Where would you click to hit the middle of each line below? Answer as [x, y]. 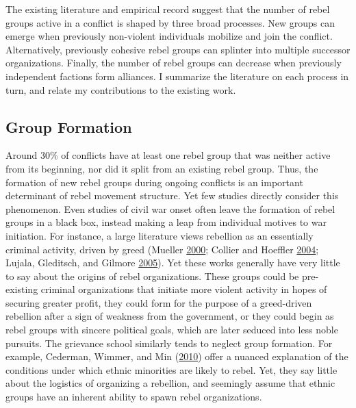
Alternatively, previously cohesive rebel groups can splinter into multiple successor [178, 49]
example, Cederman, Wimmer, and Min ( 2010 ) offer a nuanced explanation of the [177, 356]
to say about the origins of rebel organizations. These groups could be [152, 276]
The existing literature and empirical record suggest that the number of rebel [168, 9]
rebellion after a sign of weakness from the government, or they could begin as [170, 316]
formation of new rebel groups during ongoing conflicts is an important [154, 182]
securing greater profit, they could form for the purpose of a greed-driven [159, 302]
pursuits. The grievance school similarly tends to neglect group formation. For [169, 343]
